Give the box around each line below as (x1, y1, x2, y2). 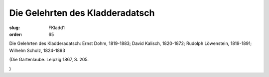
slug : (9, 25, 20, 31)
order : (9, 31, 22, 37)
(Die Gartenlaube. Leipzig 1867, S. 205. (9, 57, 89, 63)
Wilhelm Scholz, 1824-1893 (9, 47, 66, 53)
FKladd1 (48, 25, 65, 31)
